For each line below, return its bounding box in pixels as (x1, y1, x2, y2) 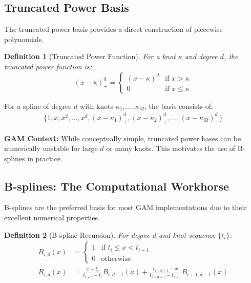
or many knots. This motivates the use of (106, 143, 236, 154)
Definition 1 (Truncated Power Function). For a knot (4, 51, 176, 62)
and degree (184, 51, 218, 62)
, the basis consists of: (144, 100, 213, 111)
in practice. (27, 153, 62, 163)
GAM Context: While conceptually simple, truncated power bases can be (4, 133, 241, 143)
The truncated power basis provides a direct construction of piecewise (4, 24, 223, 34)
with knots (80, 100, 114, 111)
